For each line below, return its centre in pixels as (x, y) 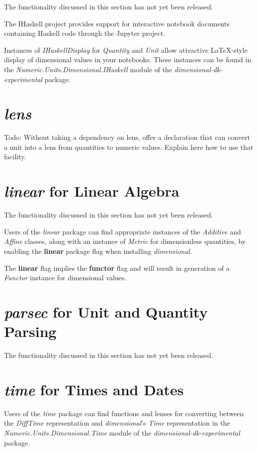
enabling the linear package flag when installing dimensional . (98, 251)
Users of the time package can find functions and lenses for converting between (124, 413)
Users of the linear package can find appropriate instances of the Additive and (123, 231)
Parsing (30, 331)
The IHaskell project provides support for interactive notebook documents (117, 23)
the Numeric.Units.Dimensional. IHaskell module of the (88, 69)
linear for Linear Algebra (92, 191)
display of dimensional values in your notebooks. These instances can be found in (128, 59)
